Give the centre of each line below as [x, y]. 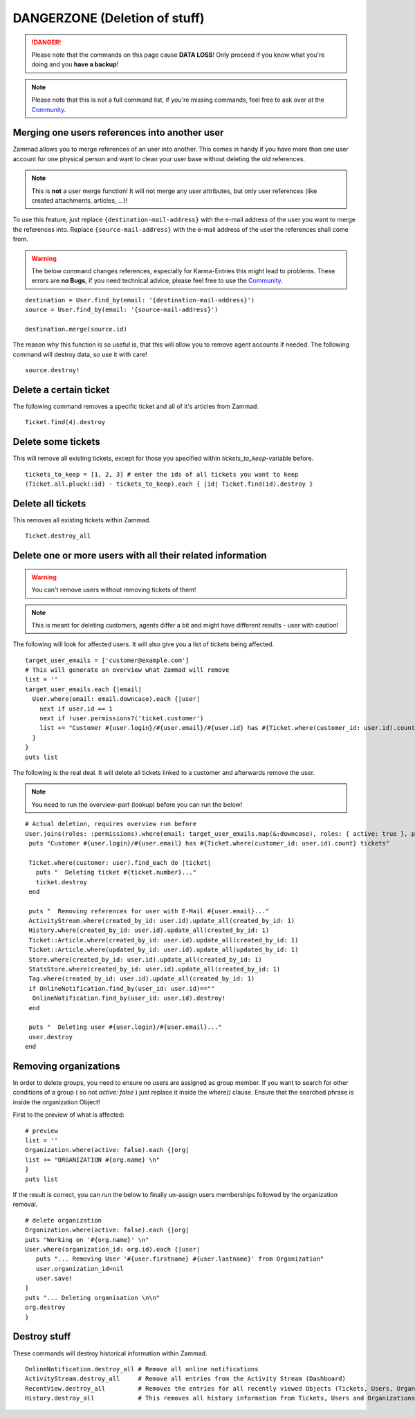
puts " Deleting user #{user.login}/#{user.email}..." [126, 1027]
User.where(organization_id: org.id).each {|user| [113, 1249]
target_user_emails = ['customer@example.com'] [107, 660]
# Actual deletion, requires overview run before [111, 824]
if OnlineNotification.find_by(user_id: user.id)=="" [122, 988]
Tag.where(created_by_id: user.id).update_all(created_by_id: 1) [142, 979]
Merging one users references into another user [118, 132]
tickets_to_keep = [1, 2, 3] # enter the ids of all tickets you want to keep [162, 474]
